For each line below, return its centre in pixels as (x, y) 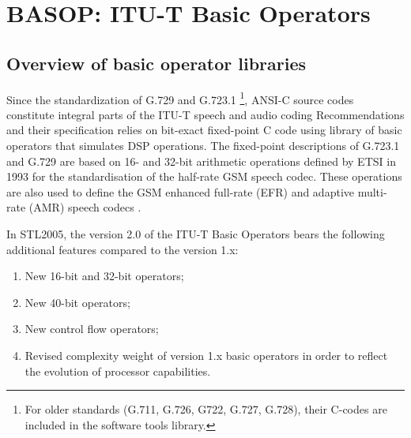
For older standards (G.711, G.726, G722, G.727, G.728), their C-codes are (206, 409)
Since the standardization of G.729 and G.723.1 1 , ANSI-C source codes (180, 98)
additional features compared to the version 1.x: (123, 249)
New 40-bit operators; (77, 302)
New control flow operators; (92, 329)
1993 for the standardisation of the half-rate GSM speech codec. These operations (204, 176)
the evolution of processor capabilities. (118, 371)
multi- (372, 191)
